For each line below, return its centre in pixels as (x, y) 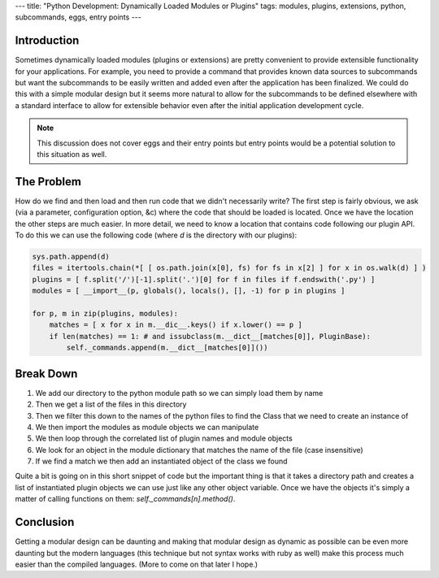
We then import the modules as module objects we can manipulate (147, 427)
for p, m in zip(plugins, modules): (105, 314)
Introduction (47, 41)
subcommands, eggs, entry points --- (78, 17)
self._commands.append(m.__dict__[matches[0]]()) (167, 348)
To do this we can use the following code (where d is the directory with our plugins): (156, 235)
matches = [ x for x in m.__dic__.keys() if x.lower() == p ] (176, 325)
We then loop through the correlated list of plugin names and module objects (164, 438)
